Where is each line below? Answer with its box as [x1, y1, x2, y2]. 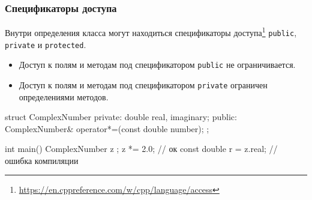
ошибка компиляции [5, 154, 79, 166]
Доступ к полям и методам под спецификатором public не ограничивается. [19, 58, 296, 71]
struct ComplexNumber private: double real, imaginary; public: [5, 111, 237, 123]
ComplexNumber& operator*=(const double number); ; [5, 122, 209, 135]
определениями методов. [19, 90, 109, 103]
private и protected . [5, 38, 86, 50]
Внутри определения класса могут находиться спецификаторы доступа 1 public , [5, 25, 297, 38]
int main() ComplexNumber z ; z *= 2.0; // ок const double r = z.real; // [5, 142, 278, 155]
